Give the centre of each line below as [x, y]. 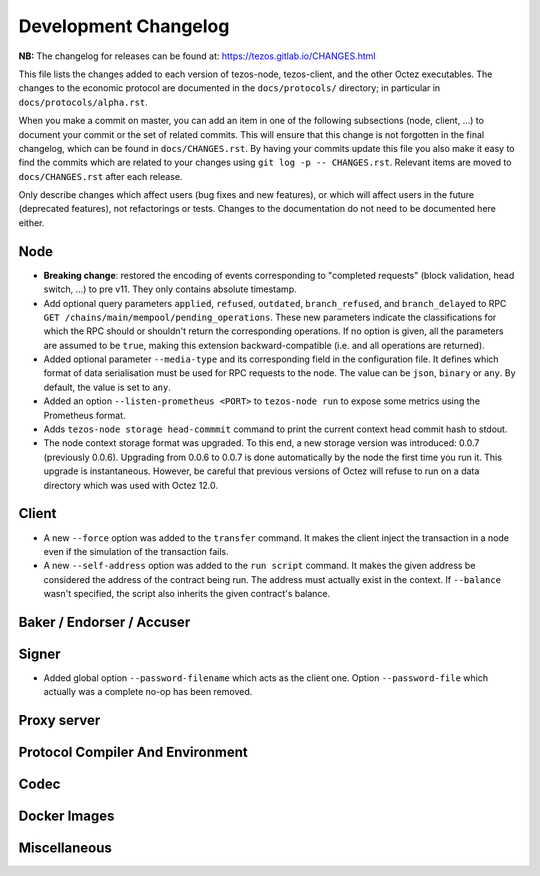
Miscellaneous [65, 848]
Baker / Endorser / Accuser [104, 621]
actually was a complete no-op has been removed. [148, 692]
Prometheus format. [84, 415]
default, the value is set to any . [107, 387]
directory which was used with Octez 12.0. [131, 485]
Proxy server [59, 720]
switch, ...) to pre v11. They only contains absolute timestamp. [170, 289]
